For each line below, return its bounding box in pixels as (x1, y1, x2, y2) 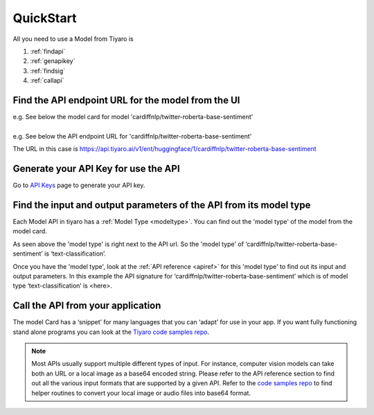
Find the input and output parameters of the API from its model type (12, 199, 311, 211)
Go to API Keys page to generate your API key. (12, 181, 145, 190)
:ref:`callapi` (30, 76, 65, 85)
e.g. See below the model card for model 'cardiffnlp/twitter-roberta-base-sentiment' (12, 113, 253, 121)
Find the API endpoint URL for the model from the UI (12, 94, 240, 106)
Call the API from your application (12, 300, 161, 312)
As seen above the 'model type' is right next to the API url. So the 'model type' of (12, 240, 244, 248)
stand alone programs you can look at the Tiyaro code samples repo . (12, 328, 210, 336)
